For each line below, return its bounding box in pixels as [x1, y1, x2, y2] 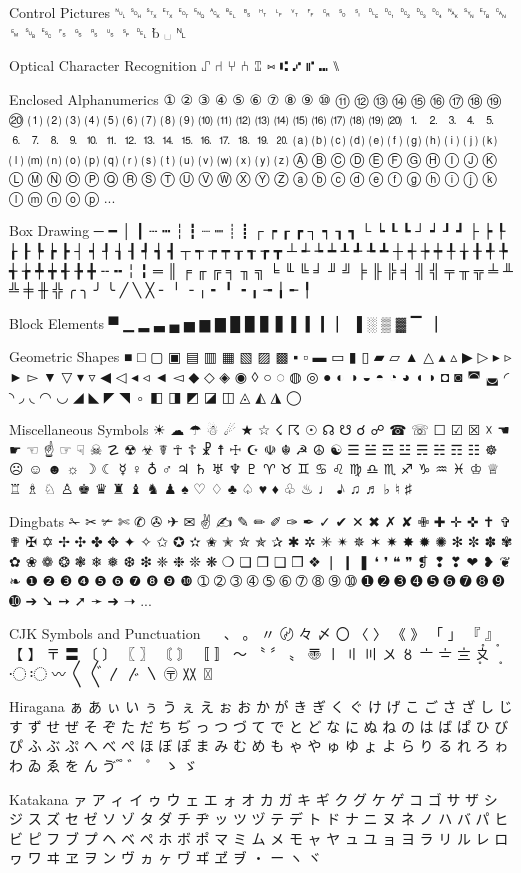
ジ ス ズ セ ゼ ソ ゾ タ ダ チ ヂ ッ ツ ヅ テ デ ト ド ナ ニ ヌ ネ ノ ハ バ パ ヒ [9, 808, 509, 829]
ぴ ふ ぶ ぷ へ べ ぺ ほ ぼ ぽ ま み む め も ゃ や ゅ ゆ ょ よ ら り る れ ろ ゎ [9, 735, 509, 756]
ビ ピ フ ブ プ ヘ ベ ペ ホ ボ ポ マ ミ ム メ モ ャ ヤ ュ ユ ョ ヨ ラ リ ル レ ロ [9, 827, 509, 848]
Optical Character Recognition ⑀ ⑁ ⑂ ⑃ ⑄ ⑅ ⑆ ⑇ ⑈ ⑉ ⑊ [9, 55, 341, 76]
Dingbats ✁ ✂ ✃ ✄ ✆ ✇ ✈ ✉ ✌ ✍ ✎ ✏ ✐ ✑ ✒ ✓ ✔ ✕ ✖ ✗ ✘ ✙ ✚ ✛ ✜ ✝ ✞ [9, 511, 512, 532]
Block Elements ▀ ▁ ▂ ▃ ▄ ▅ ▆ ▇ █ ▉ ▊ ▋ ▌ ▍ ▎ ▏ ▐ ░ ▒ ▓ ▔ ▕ [9, 312, 437, 333]
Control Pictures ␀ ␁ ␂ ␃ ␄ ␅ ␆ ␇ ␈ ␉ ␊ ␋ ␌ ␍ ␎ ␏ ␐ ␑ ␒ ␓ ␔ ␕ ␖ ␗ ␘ [9, 2, 507, 22]
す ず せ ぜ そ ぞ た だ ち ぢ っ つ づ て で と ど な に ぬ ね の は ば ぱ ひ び [9, 715, 509, 736]
